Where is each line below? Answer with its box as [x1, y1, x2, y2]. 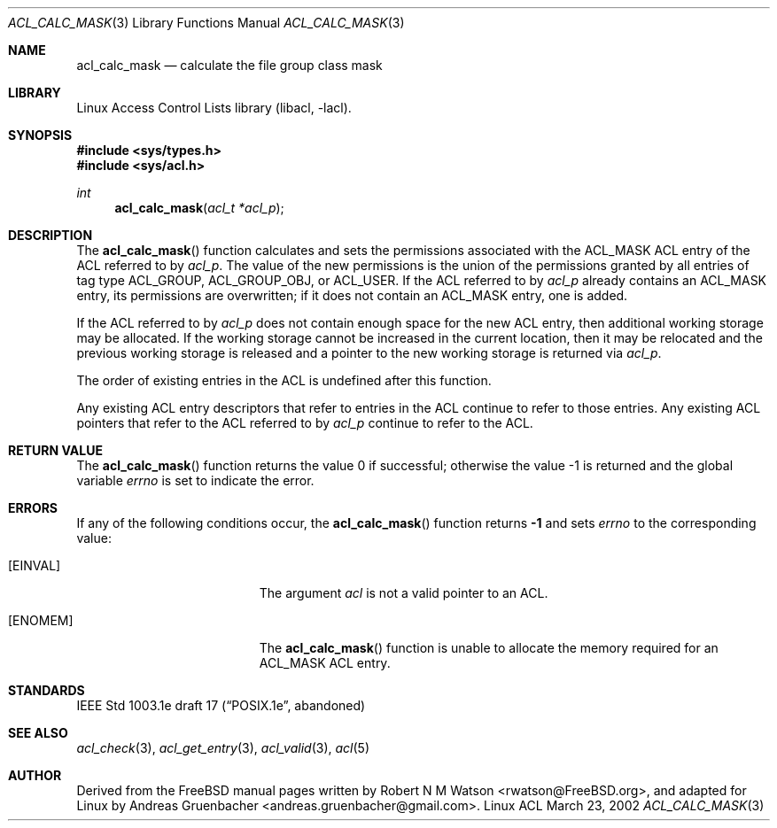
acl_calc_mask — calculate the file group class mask [76, 58, 383, 73]
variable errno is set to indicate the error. [76, 473, 315, 488]
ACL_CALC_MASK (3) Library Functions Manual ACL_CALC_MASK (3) [8, 15, 405, 30]
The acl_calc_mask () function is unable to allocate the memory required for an [259, 640, 719, 655]
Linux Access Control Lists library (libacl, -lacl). [76, 100, 352, 115]
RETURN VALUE [8, 443, 103, 458]
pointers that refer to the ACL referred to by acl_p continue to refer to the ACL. [76, 415, 533, 430]
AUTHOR [8, 768, 62, 783]
